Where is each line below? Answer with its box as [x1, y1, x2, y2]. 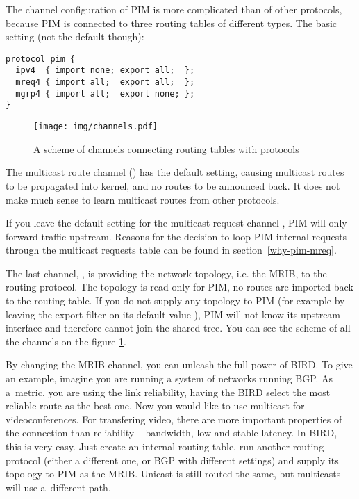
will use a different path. [6, 480, 111, 494]
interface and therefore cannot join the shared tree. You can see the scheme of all [6, 320, 351, 335]
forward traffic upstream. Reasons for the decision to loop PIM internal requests [6, 229, 347, 243]
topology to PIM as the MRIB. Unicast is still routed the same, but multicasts [6, 466, 341, 481]
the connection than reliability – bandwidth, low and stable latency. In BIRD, [6, 425, 337, 440]
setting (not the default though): [6, 29, 144, 44]
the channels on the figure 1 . [6, 334, 126, 348]
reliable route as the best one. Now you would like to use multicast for [6, 398, 305, 413]
